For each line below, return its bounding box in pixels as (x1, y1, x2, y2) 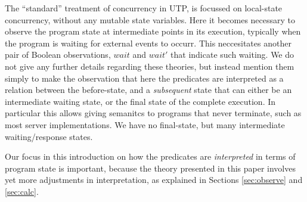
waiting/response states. (5, 130, 93, 142)
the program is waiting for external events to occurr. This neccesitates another (5, 36, 292, 49)
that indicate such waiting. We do (170, 48, 294, 61)
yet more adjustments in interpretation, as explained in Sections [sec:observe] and (5, 173, 303, 186)
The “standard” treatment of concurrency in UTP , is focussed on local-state (5, 2, 283, 14)
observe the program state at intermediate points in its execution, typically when (5, 25, 301, 38)
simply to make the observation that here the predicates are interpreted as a (5, 72, 284, 84)
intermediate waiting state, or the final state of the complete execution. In (5, 95, 276, 107)
